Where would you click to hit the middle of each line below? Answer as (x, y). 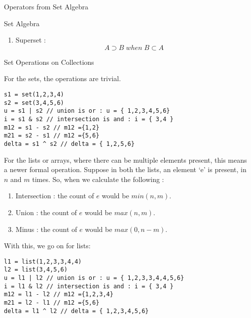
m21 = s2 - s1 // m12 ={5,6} (52, 136)
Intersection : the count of (55, 196)
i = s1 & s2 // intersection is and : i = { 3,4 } (89, 119)
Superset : (31, 40)
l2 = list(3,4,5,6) (36, 270)
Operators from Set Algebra (46, 6)
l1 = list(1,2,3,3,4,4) (43, 261)
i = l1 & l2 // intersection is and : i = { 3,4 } (89, 286)
